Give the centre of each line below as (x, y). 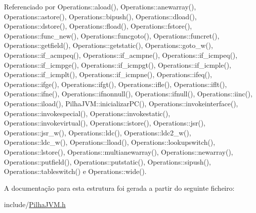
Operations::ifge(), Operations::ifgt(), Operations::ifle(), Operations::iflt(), (115, 84)
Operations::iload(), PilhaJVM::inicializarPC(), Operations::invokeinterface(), (121, 103)
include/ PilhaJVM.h (35, 204)
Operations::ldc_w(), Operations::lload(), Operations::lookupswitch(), (110, 142)
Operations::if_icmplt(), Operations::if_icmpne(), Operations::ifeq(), (108, 74)
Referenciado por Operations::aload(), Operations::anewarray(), (100, 6)
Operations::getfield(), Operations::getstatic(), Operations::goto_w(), (108, 45)
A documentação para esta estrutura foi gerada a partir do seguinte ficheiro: (119, 188)
